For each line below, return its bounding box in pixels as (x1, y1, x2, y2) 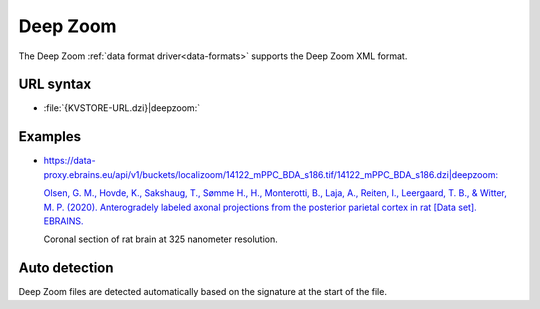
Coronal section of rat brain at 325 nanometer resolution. (43, 233, 279, 245)
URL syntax (18, 76, 92, 93)
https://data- (43, 155, 96, 167)
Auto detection (18, 260, 114, 277)
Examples (18, 128, 82, 145)
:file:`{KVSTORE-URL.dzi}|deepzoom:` (43, 102, 200, 114)
